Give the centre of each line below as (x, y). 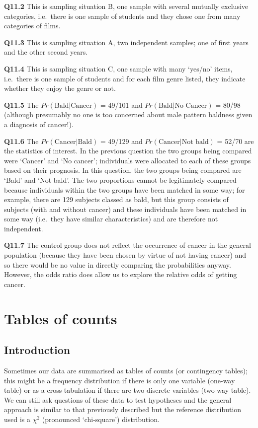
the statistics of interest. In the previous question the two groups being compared (128, 151)
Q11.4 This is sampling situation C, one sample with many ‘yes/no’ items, (118, 68)
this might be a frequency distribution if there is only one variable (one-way (120, 380)
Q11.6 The (21, 141)
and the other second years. (46, 52)
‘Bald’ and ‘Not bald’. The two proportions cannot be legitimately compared (120, 179)
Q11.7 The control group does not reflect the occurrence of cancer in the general (128, 245)
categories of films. (32, 26)
